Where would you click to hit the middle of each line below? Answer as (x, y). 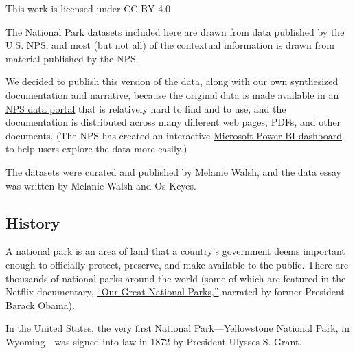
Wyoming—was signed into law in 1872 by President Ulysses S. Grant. (154, 341)
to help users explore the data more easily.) (96, 149)
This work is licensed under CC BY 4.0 (88, 8)
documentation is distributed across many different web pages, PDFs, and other (173, 122)
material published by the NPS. (72, 58)
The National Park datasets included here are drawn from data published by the (175, 31)
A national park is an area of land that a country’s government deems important (175, 251)
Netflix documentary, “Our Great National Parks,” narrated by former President (175, 292)
